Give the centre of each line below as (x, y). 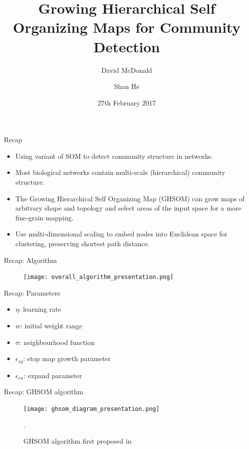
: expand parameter (53, 375)
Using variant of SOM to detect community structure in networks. (114, 156)
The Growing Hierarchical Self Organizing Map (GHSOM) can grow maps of (130, 198)
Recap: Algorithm (30, 260)
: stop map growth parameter (67, 358)
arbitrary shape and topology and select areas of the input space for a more (128, 208)
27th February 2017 (127, 102)
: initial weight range (51, 326)
